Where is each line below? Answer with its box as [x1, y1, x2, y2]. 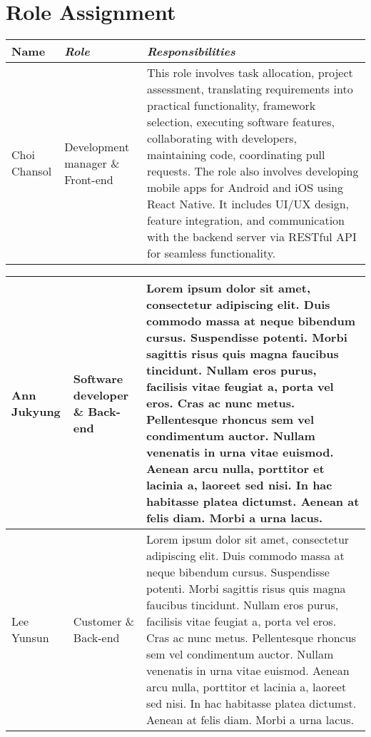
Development [64, 138, 130, 155]
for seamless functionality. [146, 245, 276, 262]
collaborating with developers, [146, 130, 297, 147]
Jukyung [11, 402, 61, 420]
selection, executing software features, [146, 113, 335, 131]
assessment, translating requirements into [146, 81, 353, 98]
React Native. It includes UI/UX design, [146, 195, 350, 213]
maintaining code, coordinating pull [146, 146, 325, 163]
